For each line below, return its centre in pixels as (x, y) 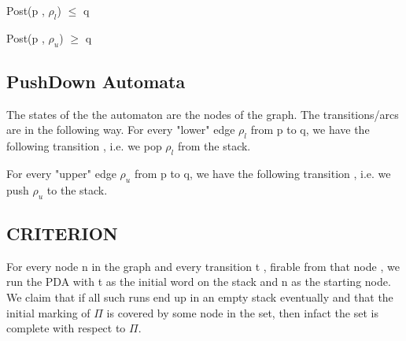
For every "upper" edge (61, 173)
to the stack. (77, 189)
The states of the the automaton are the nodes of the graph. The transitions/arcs (203, 114)
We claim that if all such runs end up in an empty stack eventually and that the (200, 297)
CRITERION (62, 233)
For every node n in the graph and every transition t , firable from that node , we (203, 266)
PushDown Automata (96, 81)
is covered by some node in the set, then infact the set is (242, 312)
